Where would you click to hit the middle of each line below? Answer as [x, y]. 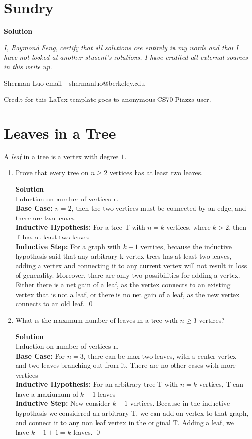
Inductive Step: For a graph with [68, 246]
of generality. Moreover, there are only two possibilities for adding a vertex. [128, 275]
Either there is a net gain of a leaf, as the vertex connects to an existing [123, 284]
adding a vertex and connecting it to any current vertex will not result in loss [131, 265]
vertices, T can [221, 384]
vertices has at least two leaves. [156, 172]
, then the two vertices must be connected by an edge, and [159, 208]
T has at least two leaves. [53, 236]
